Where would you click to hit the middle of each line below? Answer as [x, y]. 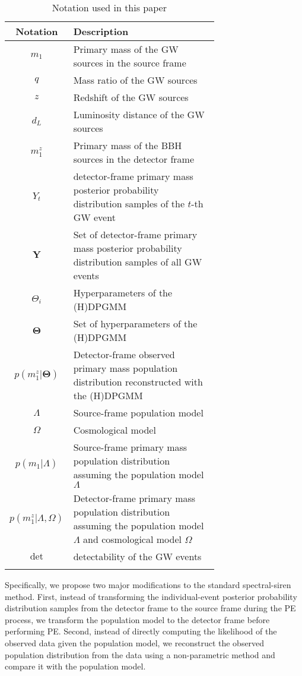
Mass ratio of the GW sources [135, 80]
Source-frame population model [138, 413]
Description [101, 31]
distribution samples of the [129, 203]
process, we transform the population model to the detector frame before [137, 619]
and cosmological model [132, 539]
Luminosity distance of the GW [139, 114]
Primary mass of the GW [126, 49]
